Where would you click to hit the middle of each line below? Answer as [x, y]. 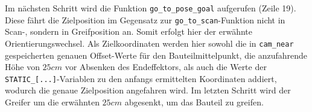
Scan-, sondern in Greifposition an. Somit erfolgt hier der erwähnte [129, 31]
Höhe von [22, 67]
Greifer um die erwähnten [52, 102]
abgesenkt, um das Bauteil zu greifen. [194, 102]
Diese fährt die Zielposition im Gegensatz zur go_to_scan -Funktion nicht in [145, 19]
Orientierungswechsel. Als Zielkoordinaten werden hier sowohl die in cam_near [149, 43]
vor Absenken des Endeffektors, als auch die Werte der [166, 67]
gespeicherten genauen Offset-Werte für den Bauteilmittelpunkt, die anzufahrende [156, 55]
